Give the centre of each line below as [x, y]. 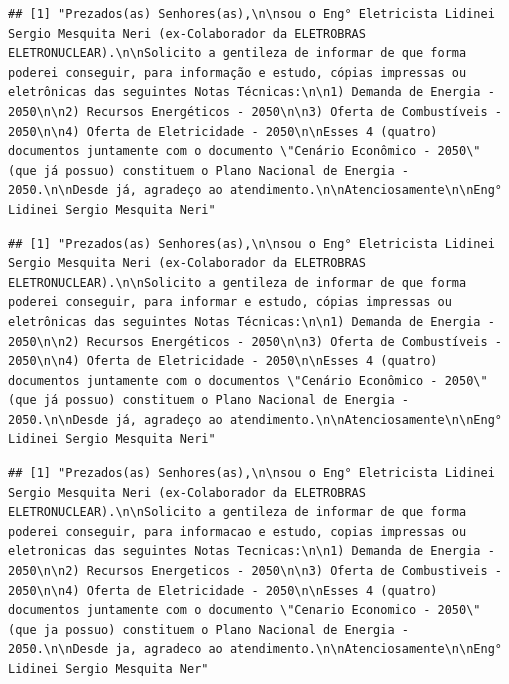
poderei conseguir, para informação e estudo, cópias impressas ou [237, 72]
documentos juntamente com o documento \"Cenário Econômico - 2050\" [244, 151]
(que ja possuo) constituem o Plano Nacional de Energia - [208, 629]
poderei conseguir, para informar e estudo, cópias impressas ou [230, 302]
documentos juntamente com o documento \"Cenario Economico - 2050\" [244, 610]
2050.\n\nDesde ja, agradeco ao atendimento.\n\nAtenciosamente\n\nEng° [255, 649]
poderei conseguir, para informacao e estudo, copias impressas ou [237, 531]
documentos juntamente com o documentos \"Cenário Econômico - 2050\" [248, 380]
